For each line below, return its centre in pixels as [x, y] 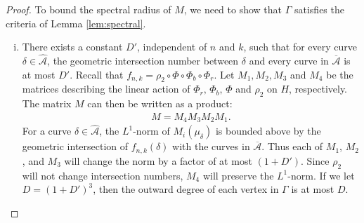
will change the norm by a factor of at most [158, 160]
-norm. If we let [321, 175]
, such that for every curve [300, 47]
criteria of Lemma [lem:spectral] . [76, 23]
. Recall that [97, 74]
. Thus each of [292, 146]
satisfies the [319, 9]
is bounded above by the [268, 131]
